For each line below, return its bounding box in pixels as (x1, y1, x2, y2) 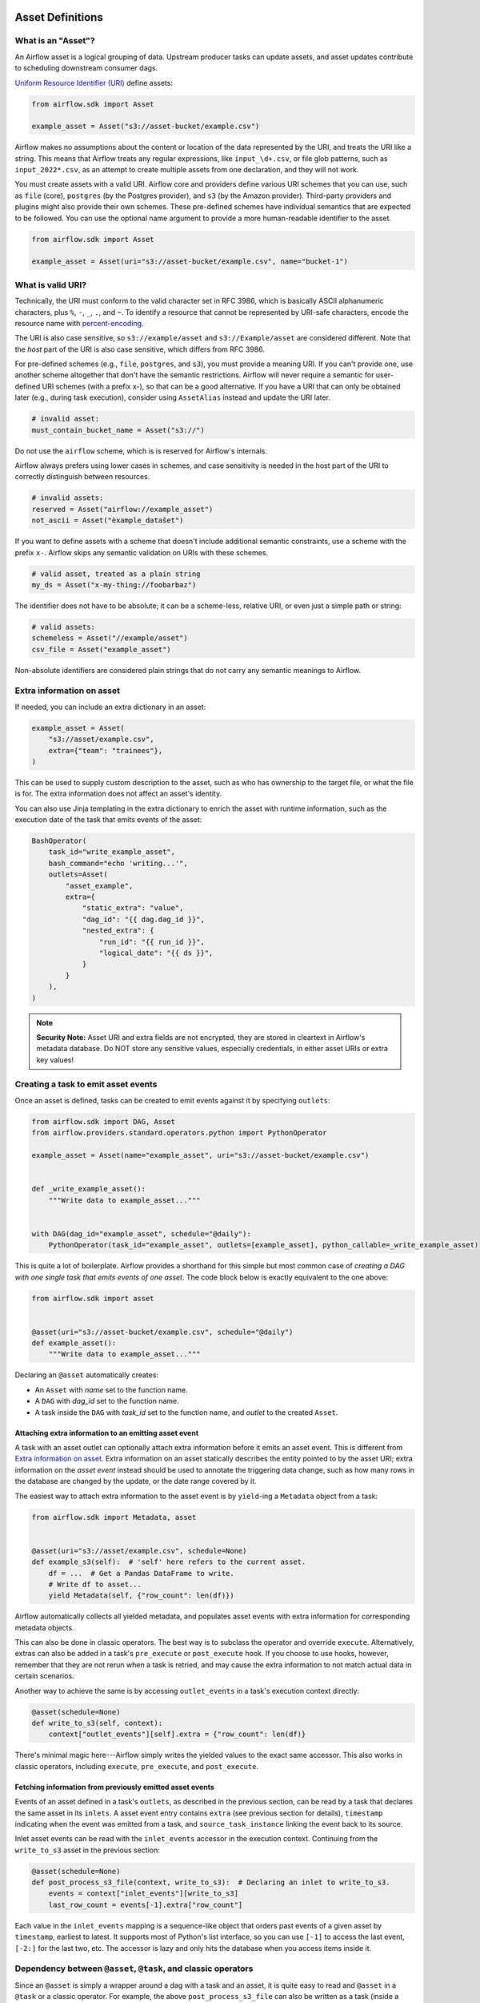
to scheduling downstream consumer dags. (14, 63, 158, 73)
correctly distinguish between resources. (14, 472, 150, 482)
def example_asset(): (31, 1339, 117, 1348)
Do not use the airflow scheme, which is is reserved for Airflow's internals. (14, 445, 268, 456)
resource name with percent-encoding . (14, 318, 144, 328)
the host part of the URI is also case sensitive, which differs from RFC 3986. (14, 345, 266, 354)
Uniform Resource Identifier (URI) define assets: (14, 78, 174, 87)
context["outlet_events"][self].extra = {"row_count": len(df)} (48, 1730, 306, 1739)
